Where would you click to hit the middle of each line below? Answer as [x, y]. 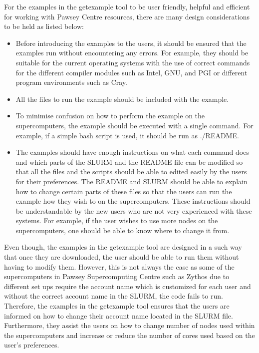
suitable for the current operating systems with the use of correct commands [133, 62]
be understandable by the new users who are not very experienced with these [134, 210]
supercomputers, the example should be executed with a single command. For [134, 125]
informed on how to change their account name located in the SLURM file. [119, 315]
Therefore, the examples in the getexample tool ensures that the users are [117, 306]
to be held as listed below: [44, 26]
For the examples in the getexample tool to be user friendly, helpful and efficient [127, 6]
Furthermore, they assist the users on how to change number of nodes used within [129, 325]
